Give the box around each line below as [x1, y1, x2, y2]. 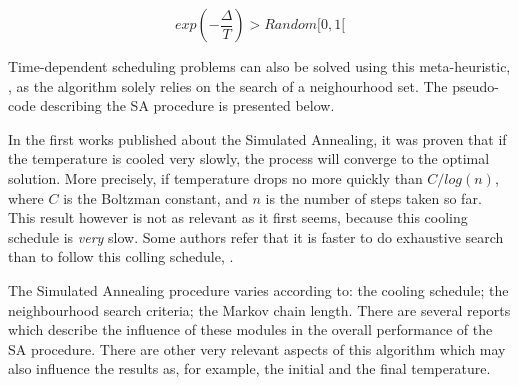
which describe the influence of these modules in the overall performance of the [8, 319, 493, 340]
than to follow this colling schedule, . [8, 246, 234, 267]
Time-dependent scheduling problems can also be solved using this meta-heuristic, [8, 56, 511, 76]
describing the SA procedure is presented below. [40, 95, 335, 116]
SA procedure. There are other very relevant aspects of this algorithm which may [8, 338, 506, 359]
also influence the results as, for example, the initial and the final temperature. [8, 358, 491, 379]
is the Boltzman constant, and [63, 187, 248, 208]
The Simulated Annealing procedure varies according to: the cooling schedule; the [8, 279, 509, 300]
